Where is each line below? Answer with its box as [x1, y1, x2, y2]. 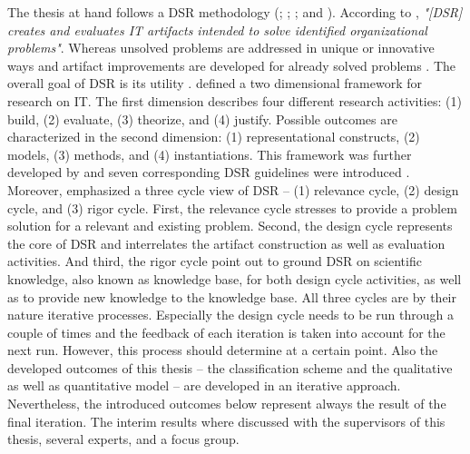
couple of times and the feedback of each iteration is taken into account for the [7, 322, 446, 341]
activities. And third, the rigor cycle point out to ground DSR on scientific [7, 252, 422, 271]
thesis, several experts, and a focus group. [7, 429, 240, 449]
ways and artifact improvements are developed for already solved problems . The [7, 55, 456, 74]
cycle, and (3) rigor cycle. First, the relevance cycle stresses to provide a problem [7, 198, 457, 217]
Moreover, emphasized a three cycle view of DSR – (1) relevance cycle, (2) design [7, 180, 459, 199]
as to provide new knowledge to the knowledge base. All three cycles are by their [7, 287, 456, 306]
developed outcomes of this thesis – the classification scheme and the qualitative [7, 358, 453, 377]
